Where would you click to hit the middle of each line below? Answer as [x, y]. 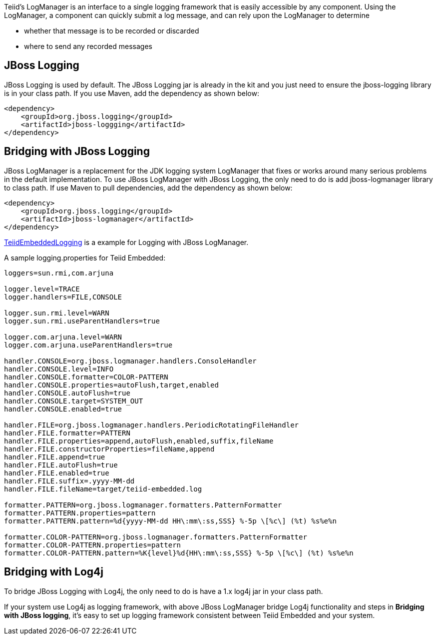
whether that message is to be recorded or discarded [112, 31]
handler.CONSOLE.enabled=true [63, 409]
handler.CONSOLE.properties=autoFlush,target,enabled [111, 385]
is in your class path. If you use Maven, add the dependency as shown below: [132, 93]
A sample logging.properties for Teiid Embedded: [85, 257]
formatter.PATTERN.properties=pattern [80, 513]
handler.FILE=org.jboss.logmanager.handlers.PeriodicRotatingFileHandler [152, 425]
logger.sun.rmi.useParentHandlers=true [82, 321]
